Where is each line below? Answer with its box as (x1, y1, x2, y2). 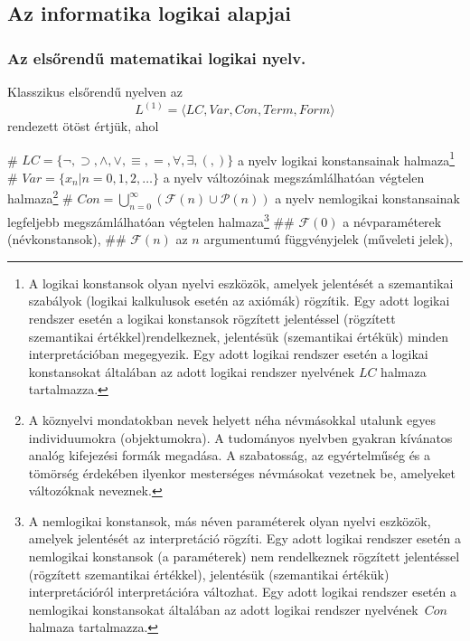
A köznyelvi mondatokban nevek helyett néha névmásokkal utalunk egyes (28, 410, 436, 429)
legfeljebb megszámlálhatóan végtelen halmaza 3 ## (7, 209, 295, 231)
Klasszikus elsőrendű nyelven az (7, 82, 183, 100)
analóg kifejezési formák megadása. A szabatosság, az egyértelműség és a (28, 446, 431, 465)
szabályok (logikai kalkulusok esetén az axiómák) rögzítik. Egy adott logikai (28, 291, 450, 310)
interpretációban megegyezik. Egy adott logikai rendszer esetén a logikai (28, 344, 428, 363)
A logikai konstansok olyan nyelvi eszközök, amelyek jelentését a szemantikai (28, 273, 454, 292)
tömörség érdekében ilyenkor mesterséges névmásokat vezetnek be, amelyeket (28, 463, 456, 482)
